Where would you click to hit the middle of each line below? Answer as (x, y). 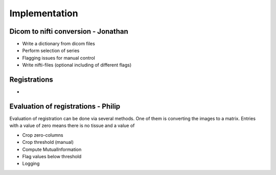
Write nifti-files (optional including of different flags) (77, 65)
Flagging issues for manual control (59, 58)
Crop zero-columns (43, 135)
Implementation (44, 13)
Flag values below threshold (52, 156)
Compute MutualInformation (52, 149)
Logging (31, 164)
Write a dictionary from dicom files (59, 44)
